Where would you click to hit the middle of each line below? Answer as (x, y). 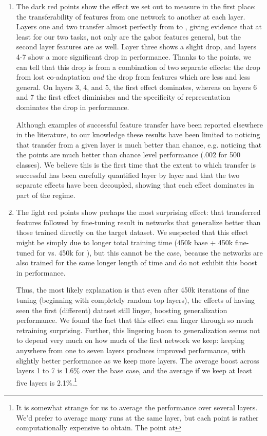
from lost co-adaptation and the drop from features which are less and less (133, 77)
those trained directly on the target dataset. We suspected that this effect (132, 232)
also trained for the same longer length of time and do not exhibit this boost (137, 262)
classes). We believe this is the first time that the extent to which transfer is (136, 164)
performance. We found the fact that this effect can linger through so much (135, 320)
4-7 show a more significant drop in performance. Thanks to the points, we (134, 56)
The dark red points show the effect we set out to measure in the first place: (136, 6)
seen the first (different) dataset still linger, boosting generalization (122, 310)
